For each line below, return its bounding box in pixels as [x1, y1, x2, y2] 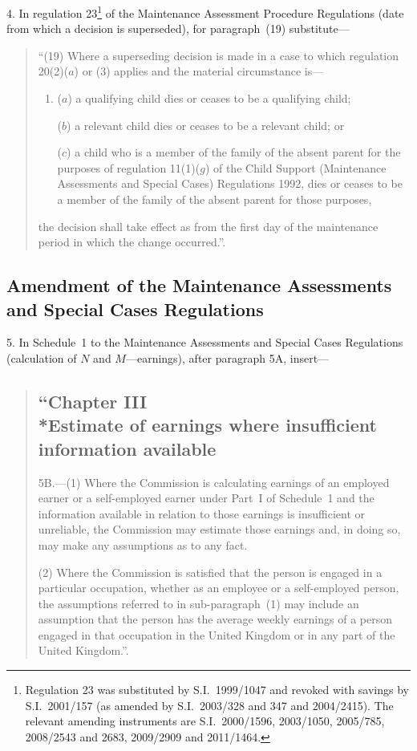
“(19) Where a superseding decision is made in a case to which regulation [38, 47, 399, 63]
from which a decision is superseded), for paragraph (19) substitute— [6, 20, 350, 37]
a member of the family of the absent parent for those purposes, [57, 191, 372, 207]
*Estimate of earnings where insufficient [38, 412, 377, 437]
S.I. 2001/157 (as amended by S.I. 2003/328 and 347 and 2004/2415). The [25, 696, 394, 713]
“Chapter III [38, 388, 148, 413]
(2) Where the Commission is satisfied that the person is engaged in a [38, 563, 383, 580]
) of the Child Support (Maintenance [204, 159, 387, 176]
